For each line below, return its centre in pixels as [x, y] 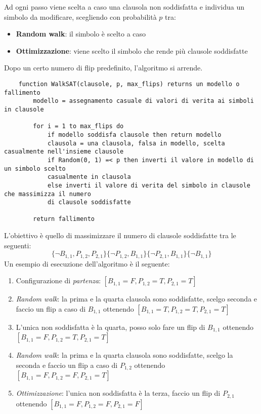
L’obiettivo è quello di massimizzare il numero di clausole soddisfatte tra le [120, 235]
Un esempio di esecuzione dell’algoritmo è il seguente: [87, 263]
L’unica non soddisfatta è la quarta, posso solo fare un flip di [111, 327]
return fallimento [64, 219]
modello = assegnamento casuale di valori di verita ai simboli [143, 101]
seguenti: [18, 245]
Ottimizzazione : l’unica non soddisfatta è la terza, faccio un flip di [118, 393]
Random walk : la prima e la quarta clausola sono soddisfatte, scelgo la [124, 355]
